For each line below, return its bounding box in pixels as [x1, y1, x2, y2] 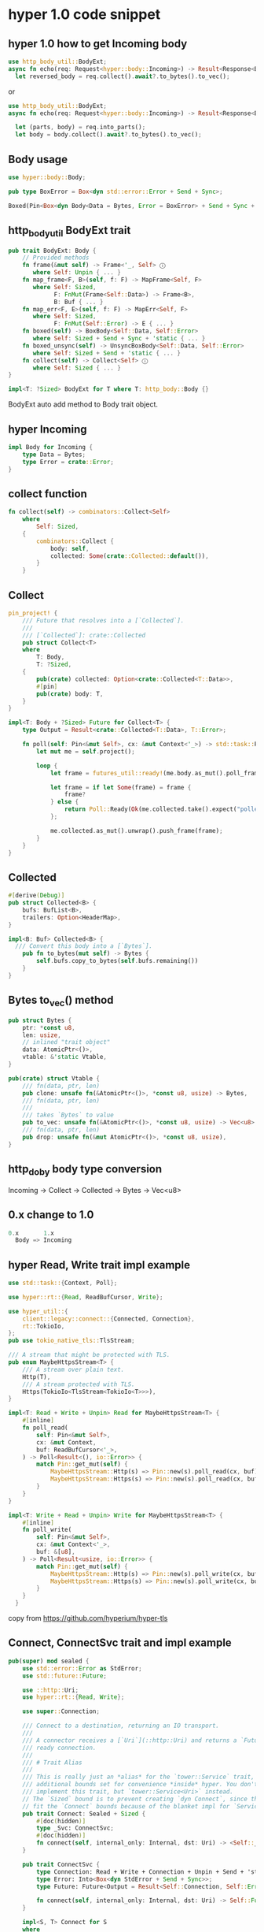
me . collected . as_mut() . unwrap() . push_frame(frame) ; [49, 827, 223, 834]
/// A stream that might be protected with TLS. [8, 1351, 170, 1359]
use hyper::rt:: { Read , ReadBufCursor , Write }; [8, 1293, 163, 1301]
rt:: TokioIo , [22, 1322, 65, 1330]
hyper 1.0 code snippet [8, 6, 161, 24]
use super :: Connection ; [22, 1707, 101, 1715]
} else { [49, 798, 79, 806]
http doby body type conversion [8, 1162, 163, 1178]
